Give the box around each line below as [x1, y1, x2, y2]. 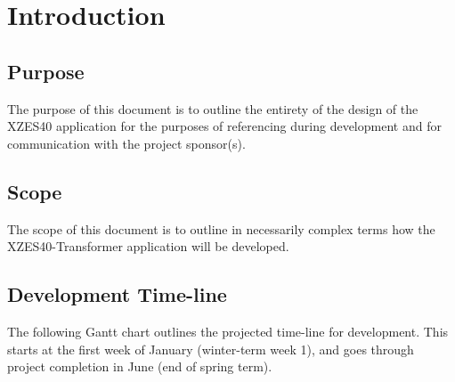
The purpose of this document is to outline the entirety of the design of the [7, 99, 418, 118]
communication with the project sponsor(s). [7, 134, 246, 152]
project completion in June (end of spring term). [7, 357, 272, 376]
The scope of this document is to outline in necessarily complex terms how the [7, 219, 435, 238]
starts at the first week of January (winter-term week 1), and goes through [7, 339, 414, 358]
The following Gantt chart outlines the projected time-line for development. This [7, 321, 449, 340]
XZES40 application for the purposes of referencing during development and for [7, 117, 442, 135]
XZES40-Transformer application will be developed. [7, 237, 289, 256]
